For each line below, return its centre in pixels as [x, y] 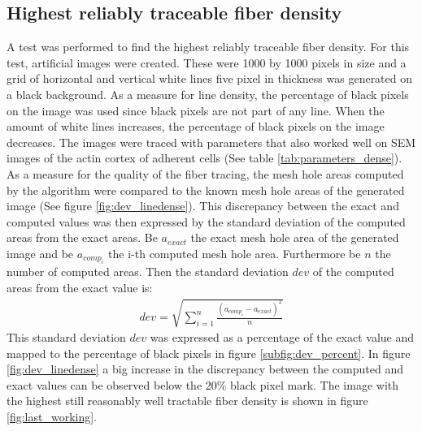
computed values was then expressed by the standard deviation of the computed [206, 221]
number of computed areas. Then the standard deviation [148, 272]
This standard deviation [66, 337]
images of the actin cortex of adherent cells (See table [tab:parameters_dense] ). [204, 158]
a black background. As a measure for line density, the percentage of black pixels [208, 94]
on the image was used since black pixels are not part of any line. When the [196, 110]
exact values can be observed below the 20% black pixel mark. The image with [203, 384]
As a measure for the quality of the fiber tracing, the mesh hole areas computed [205, 173]
